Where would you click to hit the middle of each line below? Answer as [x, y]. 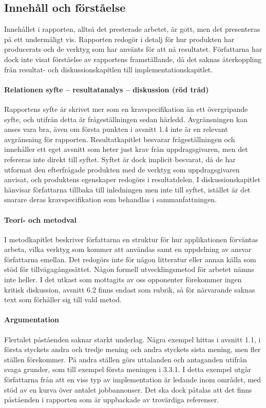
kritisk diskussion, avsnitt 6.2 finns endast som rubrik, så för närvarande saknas [130, 289]
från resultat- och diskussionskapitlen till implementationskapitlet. [109, 69]
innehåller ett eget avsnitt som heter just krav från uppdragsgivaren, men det [126, 149]
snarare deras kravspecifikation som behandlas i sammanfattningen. [111, 199]
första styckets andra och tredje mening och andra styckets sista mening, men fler [132, 349]
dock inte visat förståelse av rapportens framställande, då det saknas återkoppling [133, 59]
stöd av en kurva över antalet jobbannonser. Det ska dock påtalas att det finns [128, 389]
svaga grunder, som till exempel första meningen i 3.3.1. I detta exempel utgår [128, 369]
